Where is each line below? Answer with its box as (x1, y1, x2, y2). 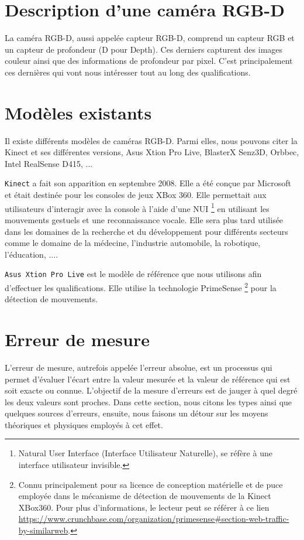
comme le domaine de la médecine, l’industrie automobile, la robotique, (5, 237, 261, 249)
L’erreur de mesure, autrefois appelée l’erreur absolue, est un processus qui (5, 361, 272, 373)
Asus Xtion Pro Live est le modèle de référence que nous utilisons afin (5, 268, 262, 280)
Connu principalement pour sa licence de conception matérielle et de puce (18, 478, 283, 490)
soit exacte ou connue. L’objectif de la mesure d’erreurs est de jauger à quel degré (5, 384, 298, 397)
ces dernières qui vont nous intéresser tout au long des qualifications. (5, 66, 251, 78)
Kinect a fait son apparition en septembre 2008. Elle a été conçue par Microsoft (5, 177, 291, 189)
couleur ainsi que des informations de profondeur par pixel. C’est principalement (5, 54, 293, 67)
